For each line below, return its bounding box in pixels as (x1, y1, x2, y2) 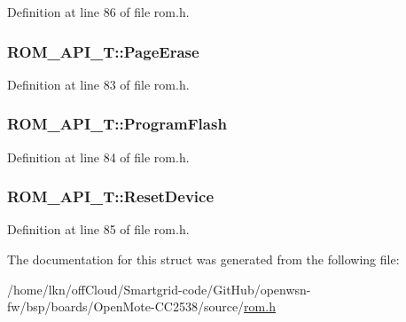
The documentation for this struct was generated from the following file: (7, 250, 400, 269)
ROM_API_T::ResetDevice (7, 185, 215, 208)
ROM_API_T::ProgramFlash (7, 113, 227, 135)
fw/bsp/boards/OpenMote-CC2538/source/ (7, 297, 245, 316)
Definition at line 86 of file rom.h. (7, 3, 190, 20)
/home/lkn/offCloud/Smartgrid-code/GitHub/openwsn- (7, 279, 311, 298)
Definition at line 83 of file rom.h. (7, 75, 190, 93)
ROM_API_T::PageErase (7, 40, 199, 62)
